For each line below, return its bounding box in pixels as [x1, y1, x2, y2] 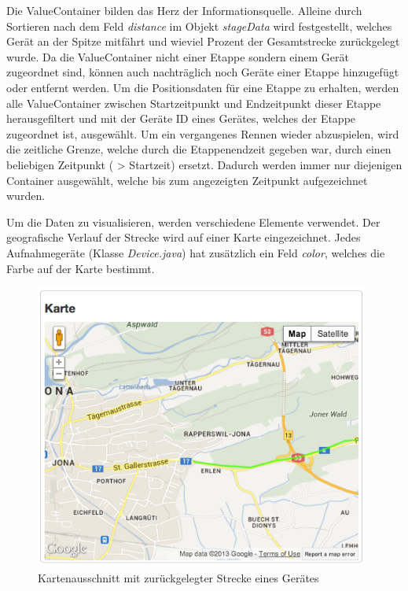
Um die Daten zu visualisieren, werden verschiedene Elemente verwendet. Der [6, 213, 380, 230]
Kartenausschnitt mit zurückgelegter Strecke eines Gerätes [38, 569, 319, 585]
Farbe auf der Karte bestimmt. [6, 260, 155, 276]
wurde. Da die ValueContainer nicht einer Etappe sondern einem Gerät [6, 48, 349, 65]
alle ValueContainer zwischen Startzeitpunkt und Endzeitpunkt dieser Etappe [6, 94, 381, 111]
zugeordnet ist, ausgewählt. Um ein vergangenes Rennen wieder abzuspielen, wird [6, 125, 399, 142]
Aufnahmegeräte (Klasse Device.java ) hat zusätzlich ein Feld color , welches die [6, 244, 385, 260]
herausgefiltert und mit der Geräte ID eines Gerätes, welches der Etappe [6, 110, 356, 127]
